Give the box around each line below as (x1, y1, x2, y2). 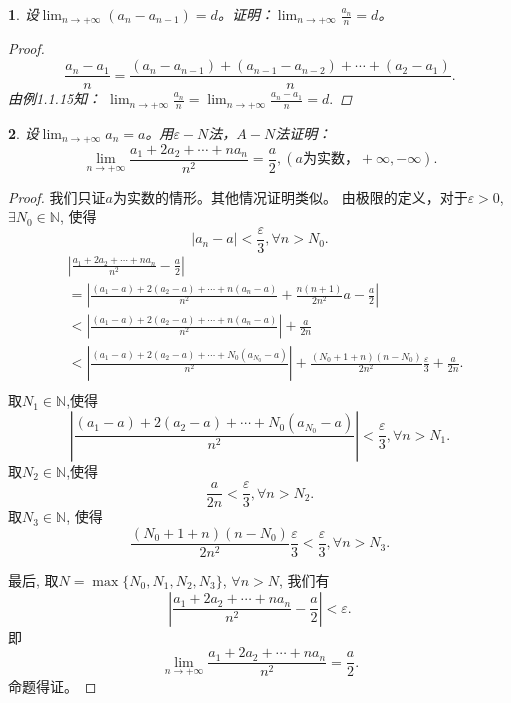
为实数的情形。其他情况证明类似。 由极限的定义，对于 (112, 186, 468, 207)
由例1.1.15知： (8, 88, 102, 109)
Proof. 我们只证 (8, 186, 106, 207)
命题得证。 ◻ (8, 675, 97, 696)
